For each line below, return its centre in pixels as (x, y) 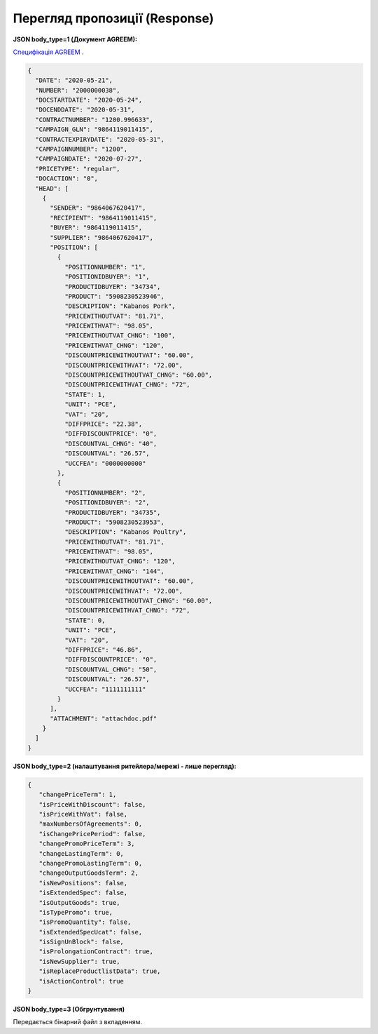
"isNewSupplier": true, (79, 961)
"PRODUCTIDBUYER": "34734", (112, 287)
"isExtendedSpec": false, (83, 893)
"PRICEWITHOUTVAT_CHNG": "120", (120, 562)
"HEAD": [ (52, 188)
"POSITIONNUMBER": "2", (105, 492)
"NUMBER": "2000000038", (78, 90)
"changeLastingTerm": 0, (81, 853)
